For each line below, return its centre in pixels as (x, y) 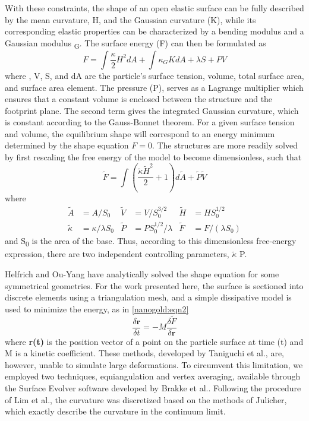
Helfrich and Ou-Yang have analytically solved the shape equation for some (142, 273)
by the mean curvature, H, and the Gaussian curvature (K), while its (130, 19)
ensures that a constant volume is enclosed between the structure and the (139, 99)
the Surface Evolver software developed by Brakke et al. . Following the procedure (153, 387)
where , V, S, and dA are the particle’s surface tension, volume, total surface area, (154, 75)
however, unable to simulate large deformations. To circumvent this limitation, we (154, 364)
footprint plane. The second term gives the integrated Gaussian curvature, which (152, 110)
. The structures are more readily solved (225, 145)
